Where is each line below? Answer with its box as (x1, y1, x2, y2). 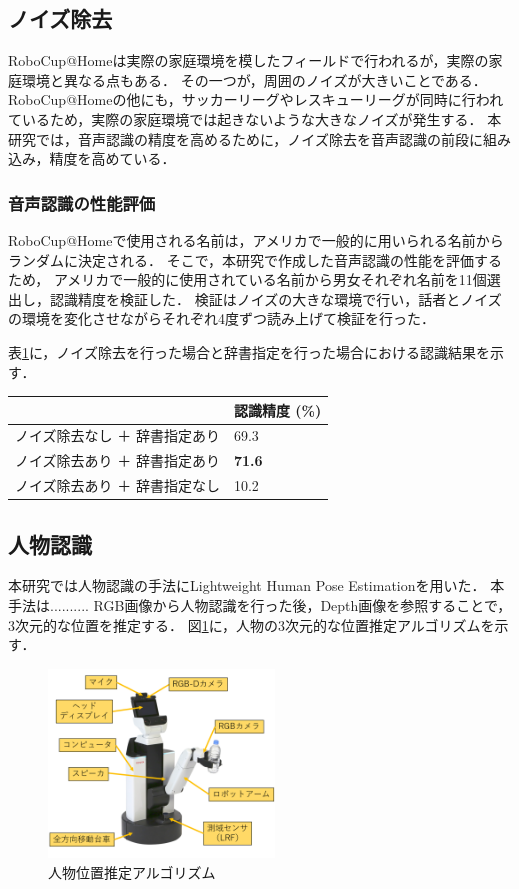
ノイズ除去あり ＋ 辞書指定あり (15, 450, 220, 471)
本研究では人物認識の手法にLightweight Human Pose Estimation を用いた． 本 (8, 575, 505, 596)
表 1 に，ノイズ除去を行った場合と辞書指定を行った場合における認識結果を (8, 341, 490, 362)
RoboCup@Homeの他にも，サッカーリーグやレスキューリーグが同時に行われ (8, 89, 504, 110)
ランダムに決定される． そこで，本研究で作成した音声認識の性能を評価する (8, 249, 503, 270)
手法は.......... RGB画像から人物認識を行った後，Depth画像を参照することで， (8, 595, 512, 616)
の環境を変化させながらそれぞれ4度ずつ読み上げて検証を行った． (8, 308, 435, 329)
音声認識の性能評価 (8, 190, 156, 215)
